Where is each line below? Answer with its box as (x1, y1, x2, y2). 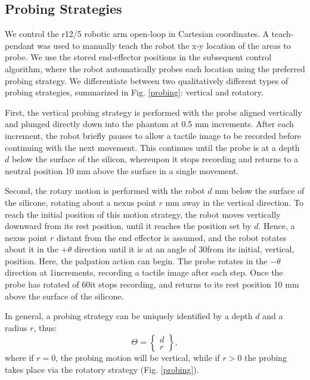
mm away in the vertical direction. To (165, 196, 303, 208)
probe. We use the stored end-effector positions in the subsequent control (5, 51, 272, 63)
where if (5, 351, 34, 364)
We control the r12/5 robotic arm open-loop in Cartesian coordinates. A (5, 27, 269, 40)
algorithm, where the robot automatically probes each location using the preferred (5, 62, 305, 75)
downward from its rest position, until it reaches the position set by (5, 220, 252, 232)
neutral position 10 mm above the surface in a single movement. (5, 164, 239, 177)
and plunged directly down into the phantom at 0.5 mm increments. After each (5, 118, 294, 130)
